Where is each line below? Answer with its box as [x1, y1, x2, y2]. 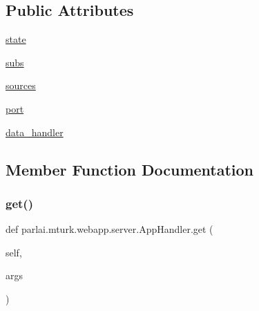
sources [6, 78, 36, 93]
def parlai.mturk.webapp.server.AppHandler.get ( [6, 222, 213, 236]
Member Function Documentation [6, 158, 254, 180]
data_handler [6, 124, 64, 139]
